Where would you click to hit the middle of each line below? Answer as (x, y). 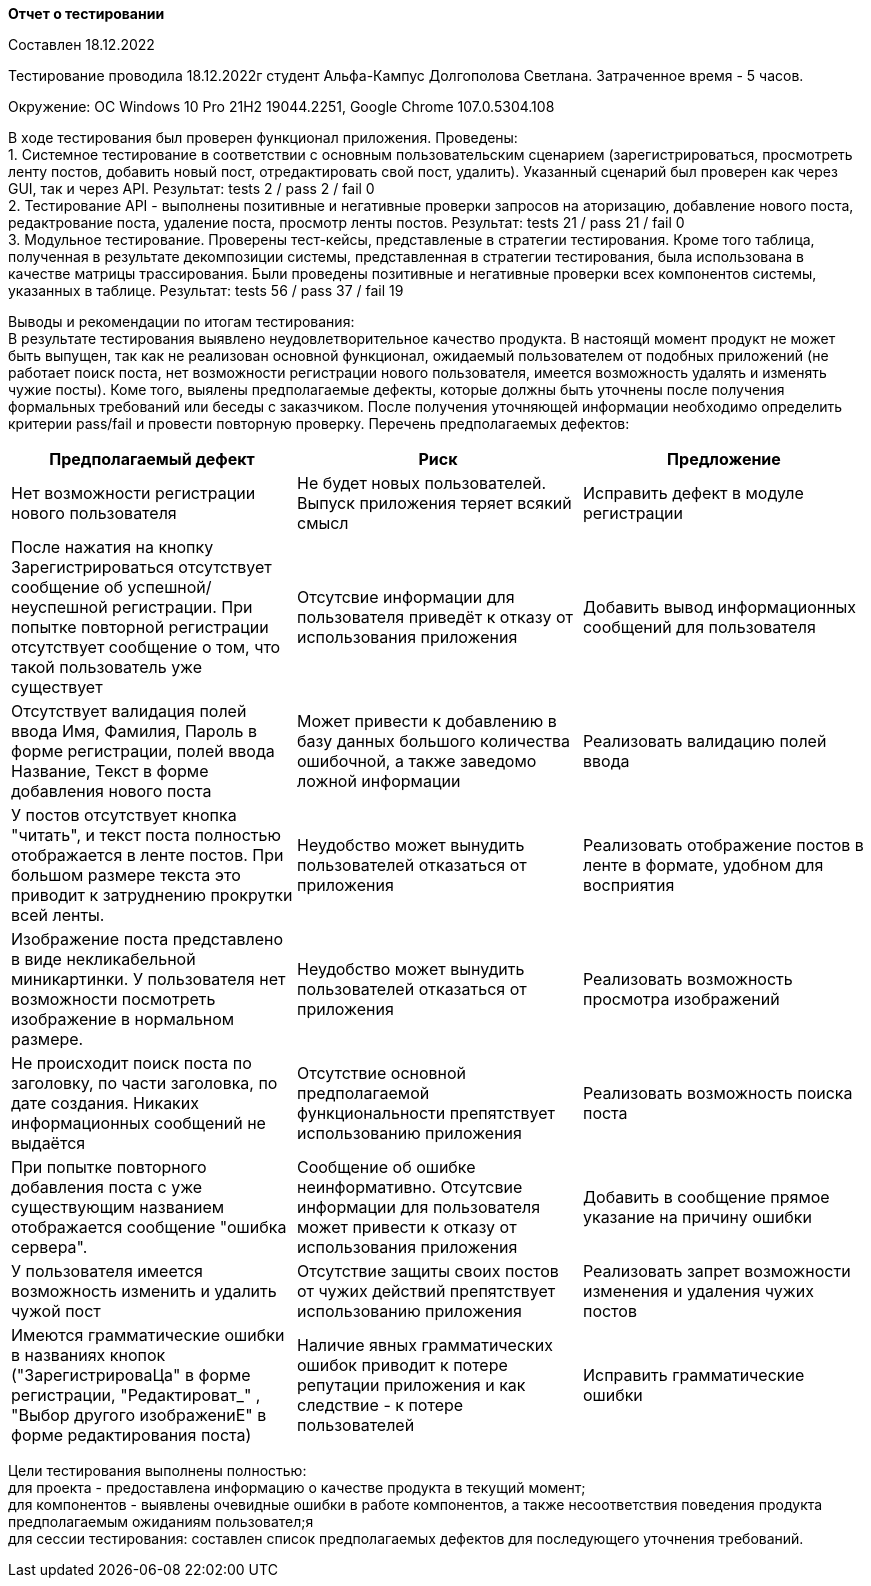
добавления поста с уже (107, 1187)
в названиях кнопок (88, 1355)
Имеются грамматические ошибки (148, 1335)
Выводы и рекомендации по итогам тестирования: (181, 321)
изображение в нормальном (123, 1019)
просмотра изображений (681, 999)
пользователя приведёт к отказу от (434, 617)
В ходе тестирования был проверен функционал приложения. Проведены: (263, 137)
